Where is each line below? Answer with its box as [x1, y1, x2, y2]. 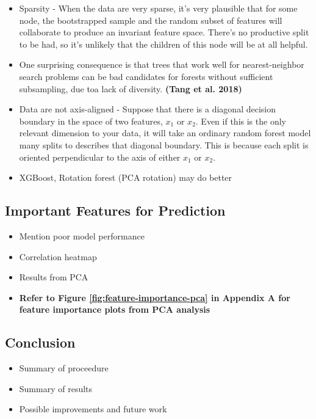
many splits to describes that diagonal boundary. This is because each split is [19, 138, 309, 151]
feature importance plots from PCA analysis [19, 303, 210, 316]
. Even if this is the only [195, 114, 286, 127]
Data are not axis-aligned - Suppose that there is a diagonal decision [19, 103, 276, 115]
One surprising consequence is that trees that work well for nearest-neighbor [19, 58, 304, 71]
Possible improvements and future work [19, 403, 167, 415]
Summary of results [19, 382, 93, 395]
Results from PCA [19, 271, 88, 283]
